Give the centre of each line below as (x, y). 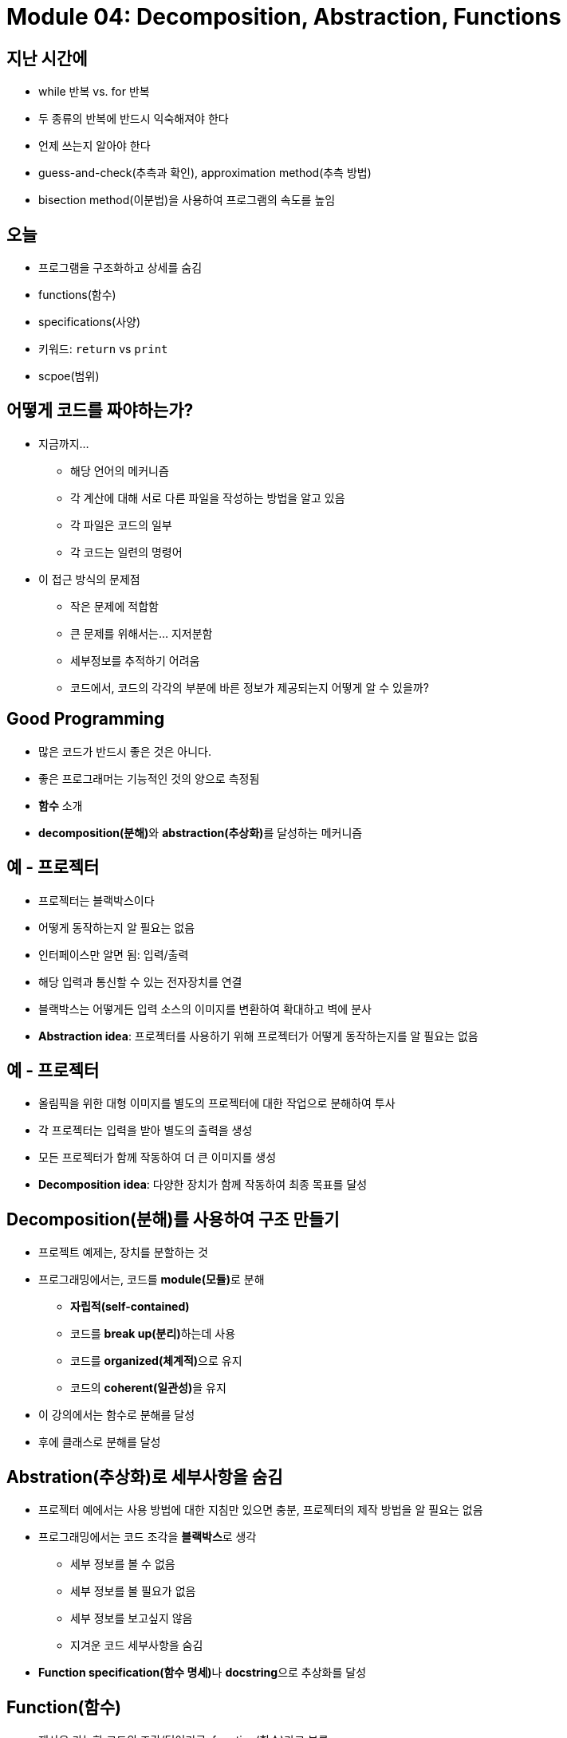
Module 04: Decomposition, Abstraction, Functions (284, 17)
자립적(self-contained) (130, 1307)
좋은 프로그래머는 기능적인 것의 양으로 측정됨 (149, 778)
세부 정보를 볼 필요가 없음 (133, 1591)
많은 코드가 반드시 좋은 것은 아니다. (125, 751)
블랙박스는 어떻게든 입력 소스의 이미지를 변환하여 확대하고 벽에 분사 (205, 1009)
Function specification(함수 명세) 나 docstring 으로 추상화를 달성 (203, 1673)
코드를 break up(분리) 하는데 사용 (153, 1334)
